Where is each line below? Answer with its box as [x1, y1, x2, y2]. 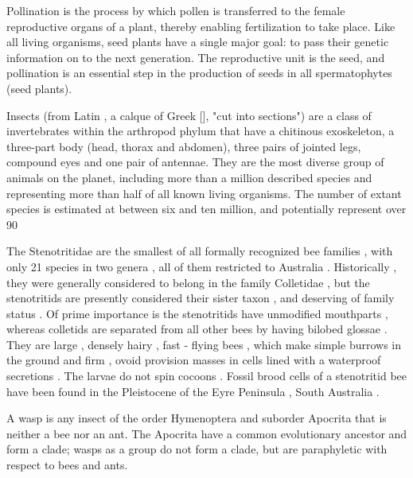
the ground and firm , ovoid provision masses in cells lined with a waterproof [6, 352, 381, 368]
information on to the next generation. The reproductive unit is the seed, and [6, 49, 385, 65]
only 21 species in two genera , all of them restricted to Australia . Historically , [6, 258, 397, 274]
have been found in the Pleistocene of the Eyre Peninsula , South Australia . [6, 383, 380, 399]
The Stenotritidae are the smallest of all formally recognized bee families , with [6, 243, 393, 259]
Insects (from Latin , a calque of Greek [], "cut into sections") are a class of [6, 107, 372, 123]
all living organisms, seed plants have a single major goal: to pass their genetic [6, 33, 389, 50]
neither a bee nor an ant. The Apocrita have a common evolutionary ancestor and [6, 425, 407, 441]
